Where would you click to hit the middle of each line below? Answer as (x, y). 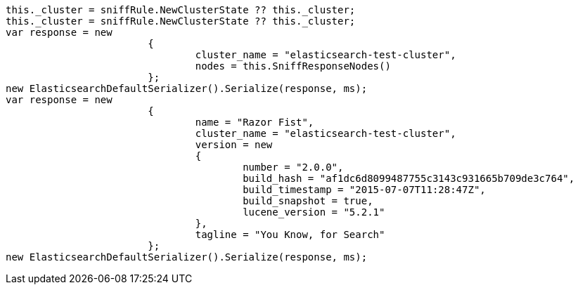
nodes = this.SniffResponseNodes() (293, 66)
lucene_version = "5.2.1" (314, 212)
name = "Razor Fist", (255, 122)
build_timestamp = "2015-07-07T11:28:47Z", (364, 190)
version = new (234, 145)
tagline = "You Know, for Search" (290, 235)
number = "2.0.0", (293, 167)
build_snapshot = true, (308, 201)
